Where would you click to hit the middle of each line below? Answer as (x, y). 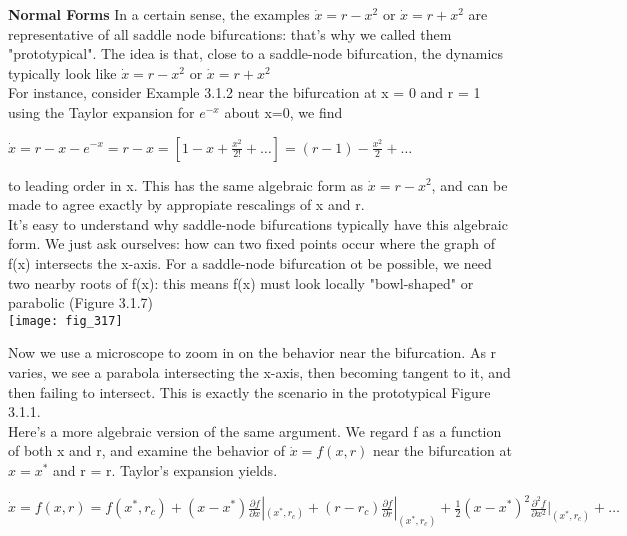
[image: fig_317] (65, 320)
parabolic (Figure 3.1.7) (80, 302)
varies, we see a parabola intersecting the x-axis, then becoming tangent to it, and (259, 371)
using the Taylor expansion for (101, 111)
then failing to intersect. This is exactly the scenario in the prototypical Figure (249, 391)
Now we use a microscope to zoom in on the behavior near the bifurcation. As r (252, 352)
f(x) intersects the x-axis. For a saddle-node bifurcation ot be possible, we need (250, 262)
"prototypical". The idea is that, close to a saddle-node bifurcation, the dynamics (256, 53)
